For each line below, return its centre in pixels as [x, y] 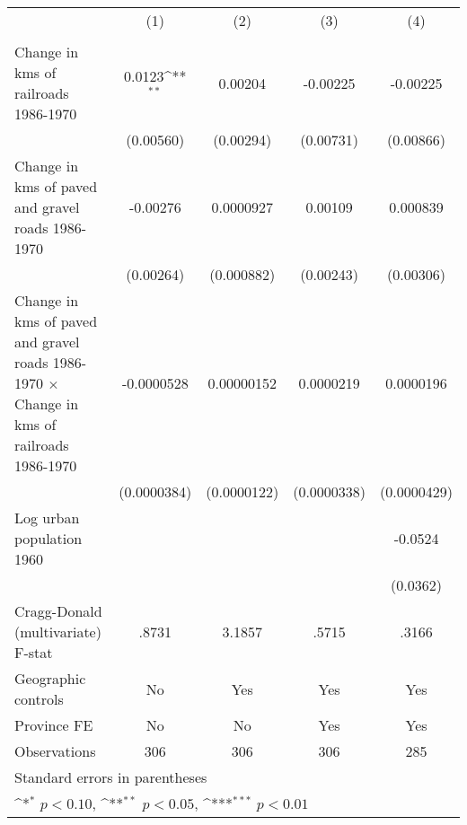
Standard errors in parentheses [111, 777]
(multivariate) [58, 632]
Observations [55, 751]
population [48, 538]
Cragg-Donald [58, 611]
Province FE [54, 725]
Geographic [50, 678]
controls [39, 699]
